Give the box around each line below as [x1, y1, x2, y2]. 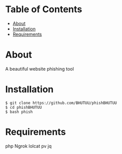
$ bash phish [5, 109, 33, 114]
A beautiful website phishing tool [5, 66, 74, 72]
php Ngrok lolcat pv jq [5, 143, 52, 149]
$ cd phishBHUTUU [5, 105, 42, 110]
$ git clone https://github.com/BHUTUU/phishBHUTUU [5, 100, 117, 105]
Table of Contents [5, 4, 82, 15]
